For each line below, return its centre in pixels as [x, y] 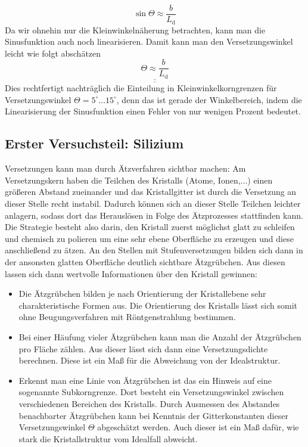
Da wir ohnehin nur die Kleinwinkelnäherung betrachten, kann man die [135, 30]
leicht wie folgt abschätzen [53, 53]
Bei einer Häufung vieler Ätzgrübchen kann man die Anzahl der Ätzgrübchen [160, 336]
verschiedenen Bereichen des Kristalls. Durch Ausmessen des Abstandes [149, 403]
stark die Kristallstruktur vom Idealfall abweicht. [108, 438]
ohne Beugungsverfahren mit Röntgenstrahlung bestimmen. [127, 317]
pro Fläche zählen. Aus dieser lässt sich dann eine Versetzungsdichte [143, 348]
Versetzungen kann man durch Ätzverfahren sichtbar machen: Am [125, 168]
